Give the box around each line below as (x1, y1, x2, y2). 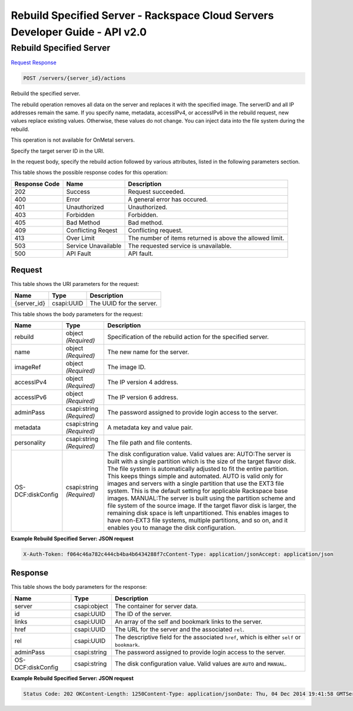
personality (14, 438, 46, 446)
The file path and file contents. (107, 438, 192, 446)
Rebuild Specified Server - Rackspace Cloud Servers (11, 9, 274, 22)
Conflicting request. (128, 226, 183, 234)
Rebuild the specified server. (11, 90, 81, 97)
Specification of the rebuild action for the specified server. (107, 333, 269, 341)
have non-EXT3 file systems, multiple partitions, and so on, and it (107, 516, 288, 524)
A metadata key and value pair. (107, 423, 194, 432)
